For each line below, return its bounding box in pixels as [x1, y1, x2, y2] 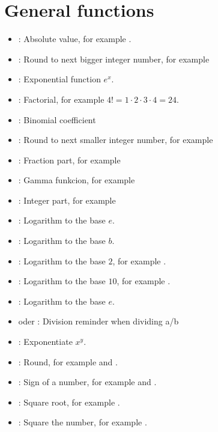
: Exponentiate [18, 335, 73, 348]
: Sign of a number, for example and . [18, 376, 157, 388]
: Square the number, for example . [18, 416, 147, 428]
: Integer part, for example [18, 193, 116, 206]
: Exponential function [18, 73, 101, 85]
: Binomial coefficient [18, 113, 96, 126]
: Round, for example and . [18, 355, 118, 368]
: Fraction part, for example [18, 153, 121, 166]
